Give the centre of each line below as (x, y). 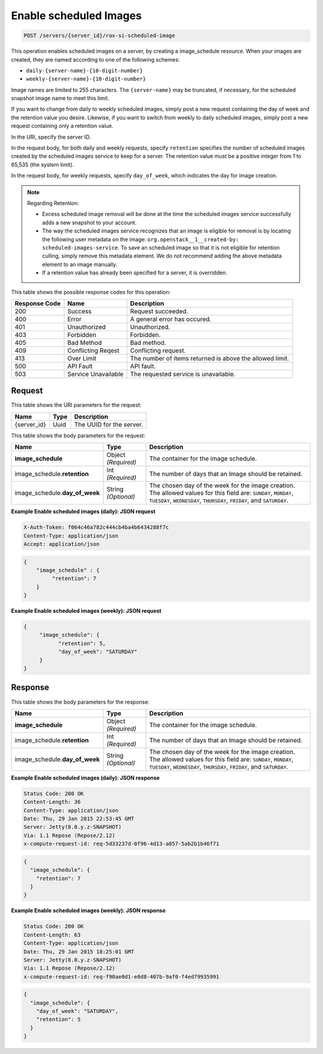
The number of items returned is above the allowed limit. (210, 358)
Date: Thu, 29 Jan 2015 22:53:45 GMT (79, 819)
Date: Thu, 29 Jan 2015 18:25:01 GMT (79, 951)
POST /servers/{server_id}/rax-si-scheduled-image (100, 36)
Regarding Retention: (53, 203)
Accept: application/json (62, 544)
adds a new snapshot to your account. (89, 222)
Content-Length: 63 (52, 935)
